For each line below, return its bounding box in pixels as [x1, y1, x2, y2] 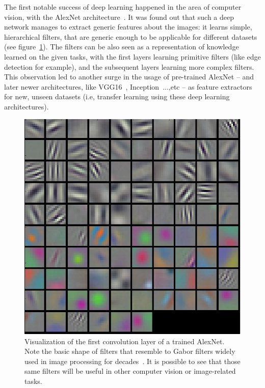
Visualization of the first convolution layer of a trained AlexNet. [24, 336, 225, 346]
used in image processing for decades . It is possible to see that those [24, 355, 241, 366]
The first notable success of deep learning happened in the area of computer [4, 2, 242, 12]
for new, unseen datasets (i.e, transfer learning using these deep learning [4, 91, 230, 102]
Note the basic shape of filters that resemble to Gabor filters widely [24, 346, 235, 356]
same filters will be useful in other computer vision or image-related [24, 366, 236, 376]
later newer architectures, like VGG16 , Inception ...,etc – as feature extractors [4, 81, 252, 92]
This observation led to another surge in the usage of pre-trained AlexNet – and [4, 71, 254, 82]
